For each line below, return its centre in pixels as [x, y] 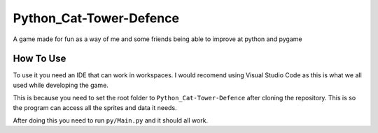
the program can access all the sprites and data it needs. [95, 107]
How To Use [40, 59]
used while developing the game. [61, 85]
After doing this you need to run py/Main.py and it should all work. [111, 120]
